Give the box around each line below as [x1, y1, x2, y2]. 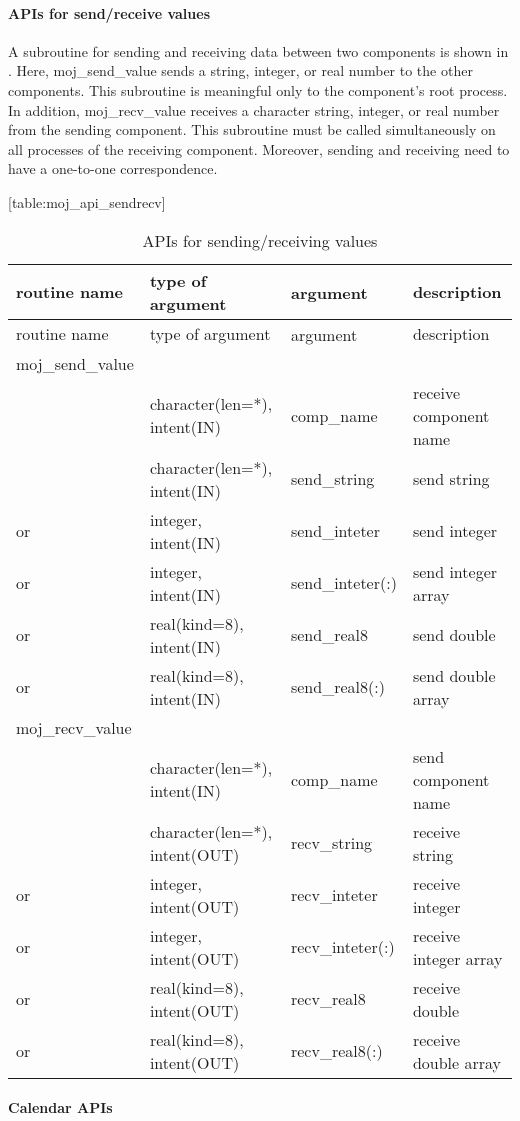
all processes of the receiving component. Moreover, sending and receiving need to [8, 138, 510, 159]
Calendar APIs [8, 1097, 113, 1118]
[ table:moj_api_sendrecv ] [8, 191, 166, 212]
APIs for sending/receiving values [142, 228, 378, 252]
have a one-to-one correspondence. [8, 158, 218, 179]
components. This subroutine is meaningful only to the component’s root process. [8, 79, 508, 100]
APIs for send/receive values [8, 2, 211, 23]
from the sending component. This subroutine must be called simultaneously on [8, 119, 496, 140]
